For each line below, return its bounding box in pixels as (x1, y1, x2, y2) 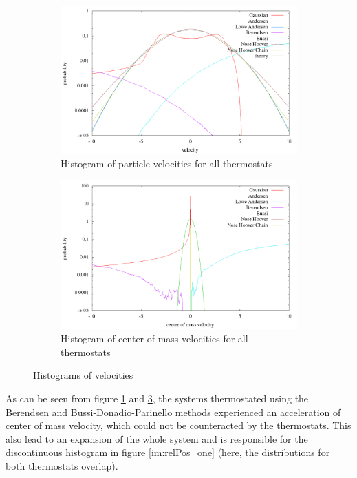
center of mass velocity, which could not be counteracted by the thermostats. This (6, 418, 351, 433)
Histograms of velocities (33, 368, 133, 382)
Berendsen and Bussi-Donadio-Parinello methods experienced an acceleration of (6, 404, 341, 419)
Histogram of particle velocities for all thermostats (61, 156, 273, 171)
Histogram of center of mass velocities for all (61, 331, 248, 346)
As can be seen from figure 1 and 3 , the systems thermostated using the (6, 391, 309, 405)
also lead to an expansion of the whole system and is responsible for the (6, 431, 308, 446)
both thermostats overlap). (6, 458, 118, 472)
